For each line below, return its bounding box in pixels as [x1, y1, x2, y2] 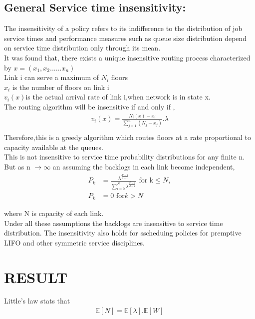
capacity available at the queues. [4, 141, 103, 152]
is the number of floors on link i [12, 81, 109, 92]
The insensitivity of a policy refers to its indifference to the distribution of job [4, 23, 243, 33]
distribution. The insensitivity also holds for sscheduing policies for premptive [4, 227, 242, 238]
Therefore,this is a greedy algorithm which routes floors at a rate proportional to [4, 132, 251, 142]
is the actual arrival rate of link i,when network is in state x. [25, 91, 211, 102]
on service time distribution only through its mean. [4, 42, 161, 53]
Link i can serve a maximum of [4, 72, 99, 82]
